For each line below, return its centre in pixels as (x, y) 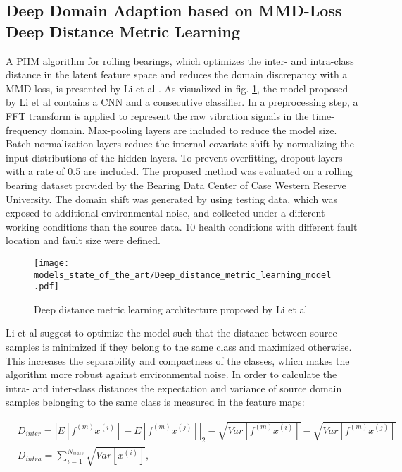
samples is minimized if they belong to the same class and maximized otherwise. (179, 347)
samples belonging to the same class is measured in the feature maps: (155, 402)
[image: (52, 263)
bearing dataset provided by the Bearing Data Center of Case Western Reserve (176, 184)
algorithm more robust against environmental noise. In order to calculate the (171, 374)
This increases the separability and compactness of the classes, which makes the (178, 360)
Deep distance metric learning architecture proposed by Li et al (171, 309)
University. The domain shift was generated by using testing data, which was (172, 199)
